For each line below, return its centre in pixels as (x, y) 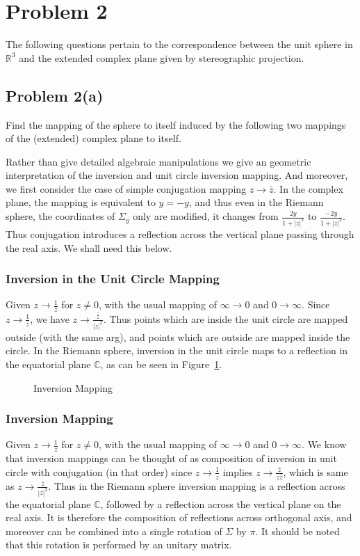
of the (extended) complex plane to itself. (93, 138)
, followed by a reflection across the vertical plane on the (221, 503)
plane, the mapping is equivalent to (81, 202)
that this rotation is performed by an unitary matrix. (119, 545)
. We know (324, 444)
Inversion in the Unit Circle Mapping (113, 279)
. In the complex (308, 188)
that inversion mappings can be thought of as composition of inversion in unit (171, 458)
